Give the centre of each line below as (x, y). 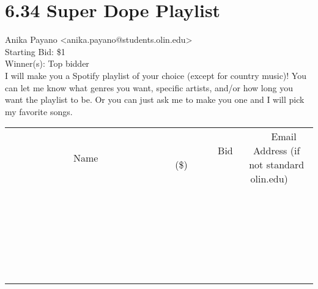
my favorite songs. (39, 111)
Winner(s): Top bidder (47, 63)
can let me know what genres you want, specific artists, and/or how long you (149, 87)
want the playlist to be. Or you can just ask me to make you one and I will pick (155, 99)
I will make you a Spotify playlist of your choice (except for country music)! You (156, 75)
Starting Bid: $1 (35, 51)
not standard (277, 165)
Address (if (277, 151)
